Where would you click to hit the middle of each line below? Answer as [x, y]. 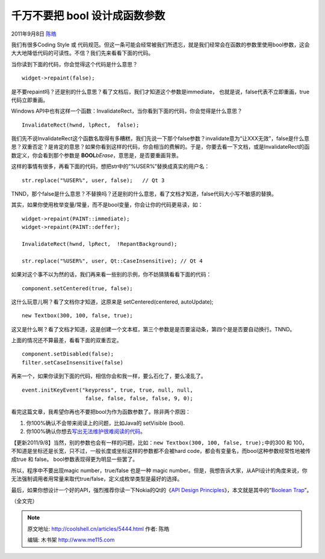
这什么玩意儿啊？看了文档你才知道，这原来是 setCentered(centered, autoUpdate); [112, 302]
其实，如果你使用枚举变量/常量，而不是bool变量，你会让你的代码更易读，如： [107, 205]
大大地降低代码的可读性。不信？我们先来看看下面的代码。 [82, 53]
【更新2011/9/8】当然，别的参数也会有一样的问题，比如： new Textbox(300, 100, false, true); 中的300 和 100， [159, 442]
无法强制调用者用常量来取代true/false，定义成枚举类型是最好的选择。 [97, 479]
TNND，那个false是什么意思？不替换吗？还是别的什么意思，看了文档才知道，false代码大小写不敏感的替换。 [144, 194]
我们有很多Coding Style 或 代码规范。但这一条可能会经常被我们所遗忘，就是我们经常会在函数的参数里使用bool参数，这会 [160, 45]
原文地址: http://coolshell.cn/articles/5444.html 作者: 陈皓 [98, 529]
